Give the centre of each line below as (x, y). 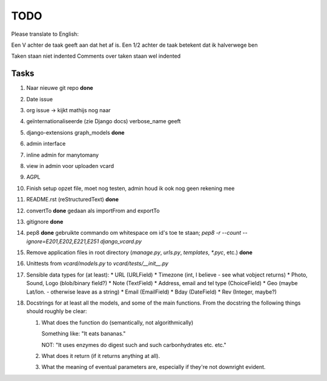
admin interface (46, 144)
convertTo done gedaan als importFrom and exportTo (93, 211)
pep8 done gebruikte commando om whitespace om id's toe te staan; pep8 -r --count (134, 233)
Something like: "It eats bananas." (84, 334)
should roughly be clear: (57, 311)
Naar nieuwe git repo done (60, 88)
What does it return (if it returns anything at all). (101, 356)
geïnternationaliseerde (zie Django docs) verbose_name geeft (104, 121)
